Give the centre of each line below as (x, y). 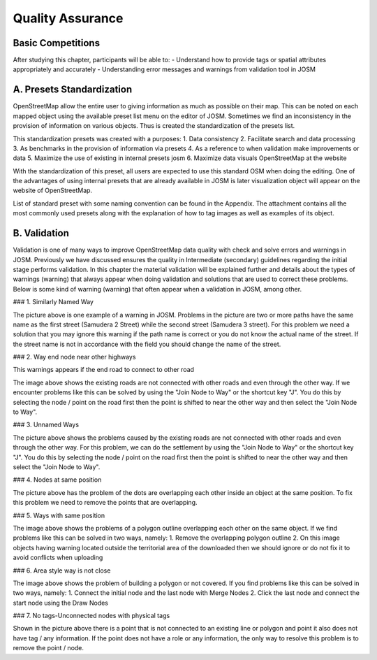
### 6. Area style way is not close (62, 571)
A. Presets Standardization (73, 90)
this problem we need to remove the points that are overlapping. (105, 503)
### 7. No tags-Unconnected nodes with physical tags (91, 616)
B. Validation (41, 233)
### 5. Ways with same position (59, 515)
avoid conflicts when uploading (58, 558)
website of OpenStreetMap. (53, 191)
